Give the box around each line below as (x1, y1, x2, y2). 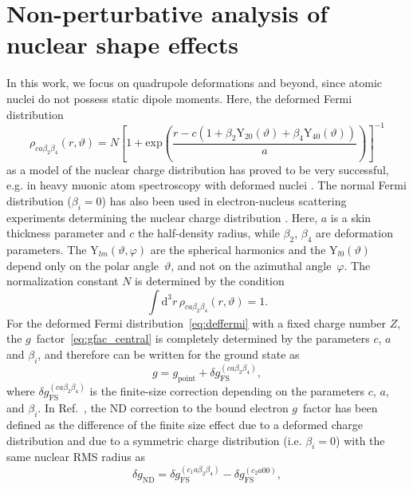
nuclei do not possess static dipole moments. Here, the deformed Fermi (6, 89, 352, 106)
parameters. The (6, 241, 87, 257)
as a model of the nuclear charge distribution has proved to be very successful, (6, 161, 389, 177)
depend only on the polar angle (6, 256, 159, 273)
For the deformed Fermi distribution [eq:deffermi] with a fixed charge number (6, 314, 387, 331)
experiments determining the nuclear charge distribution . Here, (6, 209, 318, 225)
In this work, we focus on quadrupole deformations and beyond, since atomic (6, 74, 383, 91)
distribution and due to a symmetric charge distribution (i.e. (6, 431, 302, 448)
